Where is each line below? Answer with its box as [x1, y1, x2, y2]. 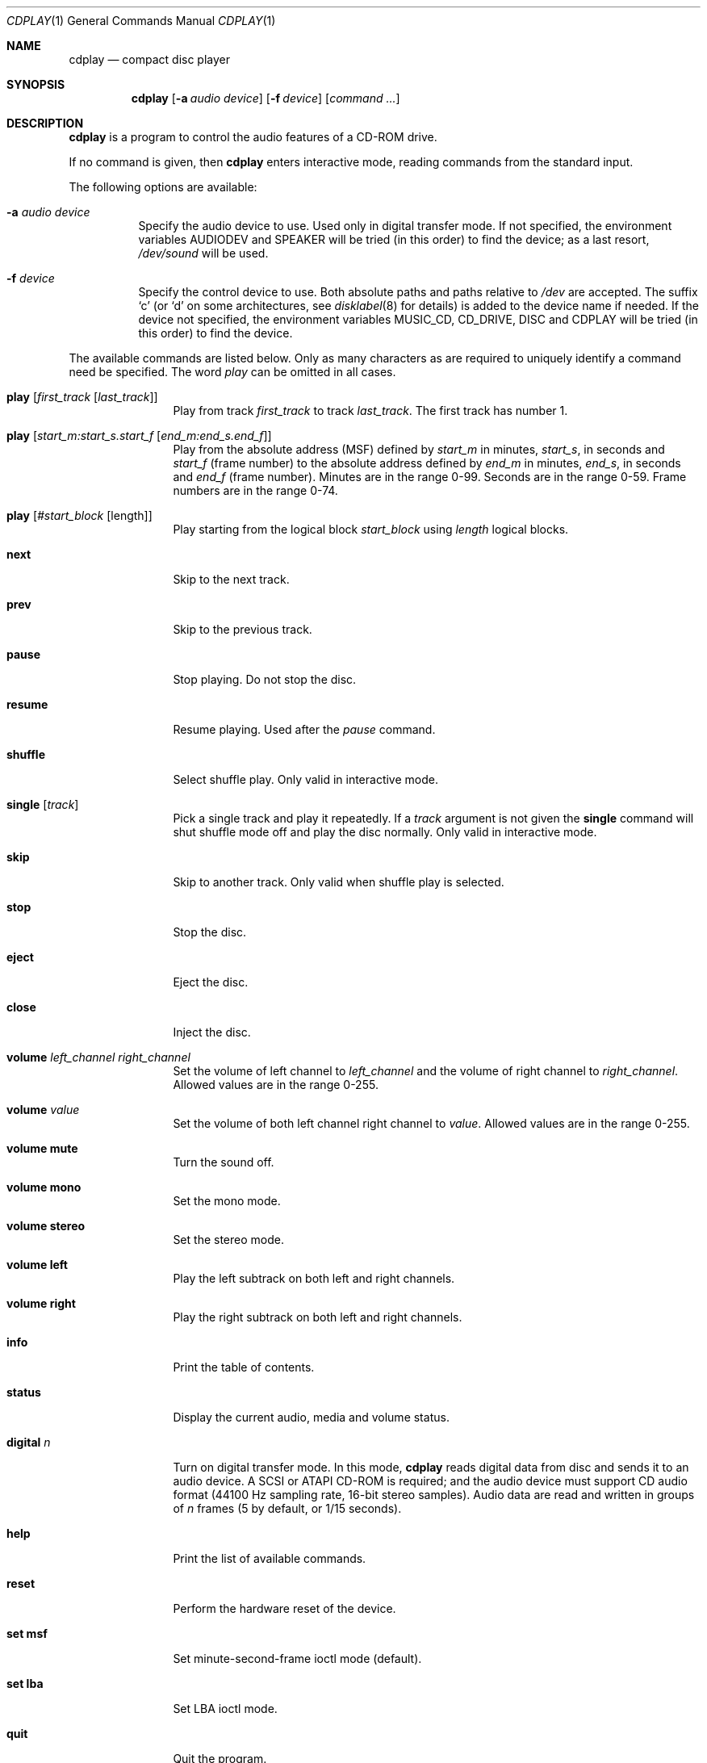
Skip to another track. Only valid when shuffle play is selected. [173, 875, 504, 889]
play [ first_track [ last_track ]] [6, 390, 158, 404]
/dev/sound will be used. [138, 246, 269, 260]
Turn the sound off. [173, 1155, 274, 1169]
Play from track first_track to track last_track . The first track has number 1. [173, 404, 568, 417]
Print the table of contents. [173, 1360, 315, 1374]
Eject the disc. [173, 975, 249, 989]
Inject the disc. [173, 1025, 251, 1039]
